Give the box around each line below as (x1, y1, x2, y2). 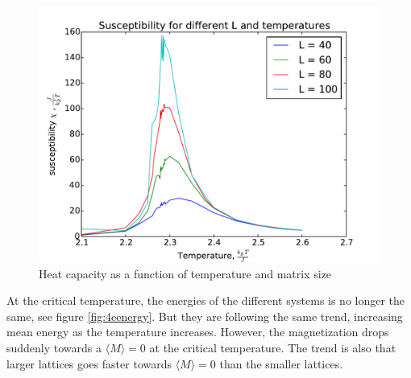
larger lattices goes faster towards (6, 355, 172, 372)
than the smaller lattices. (219, 355, 343, 372)
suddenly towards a (6, 339, 102, 355)
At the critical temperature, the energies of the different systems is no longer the (6, 292, 405, 309)
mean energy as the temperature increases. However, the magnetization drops (6, 323, 389, 340)
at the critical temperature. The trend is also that (149, 339, 396, 355)
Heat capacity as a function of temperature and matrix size (39, 265, 332, 281)
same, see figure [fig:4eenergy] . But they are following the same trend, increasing (6, 307, 403, 324)
